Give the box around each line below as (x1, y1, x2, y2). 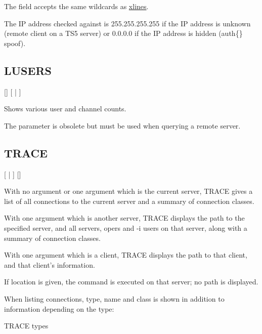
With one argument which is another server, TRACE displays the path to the (4, 213, 245, 223)
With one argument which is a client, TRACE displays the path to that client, (4, 249, 247, 260)
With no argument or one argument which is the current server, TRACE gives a (4, 186, 253, 196)
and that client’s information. (4, 259, 95, 270)
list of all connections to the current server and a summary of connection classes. (4, 195, 254, 206)
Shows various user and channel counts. (4, 103, 126, 114)
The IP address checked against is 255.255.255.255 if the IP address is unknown (4, 18, 251, 28)
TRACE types (4, 320, 49, 331)
